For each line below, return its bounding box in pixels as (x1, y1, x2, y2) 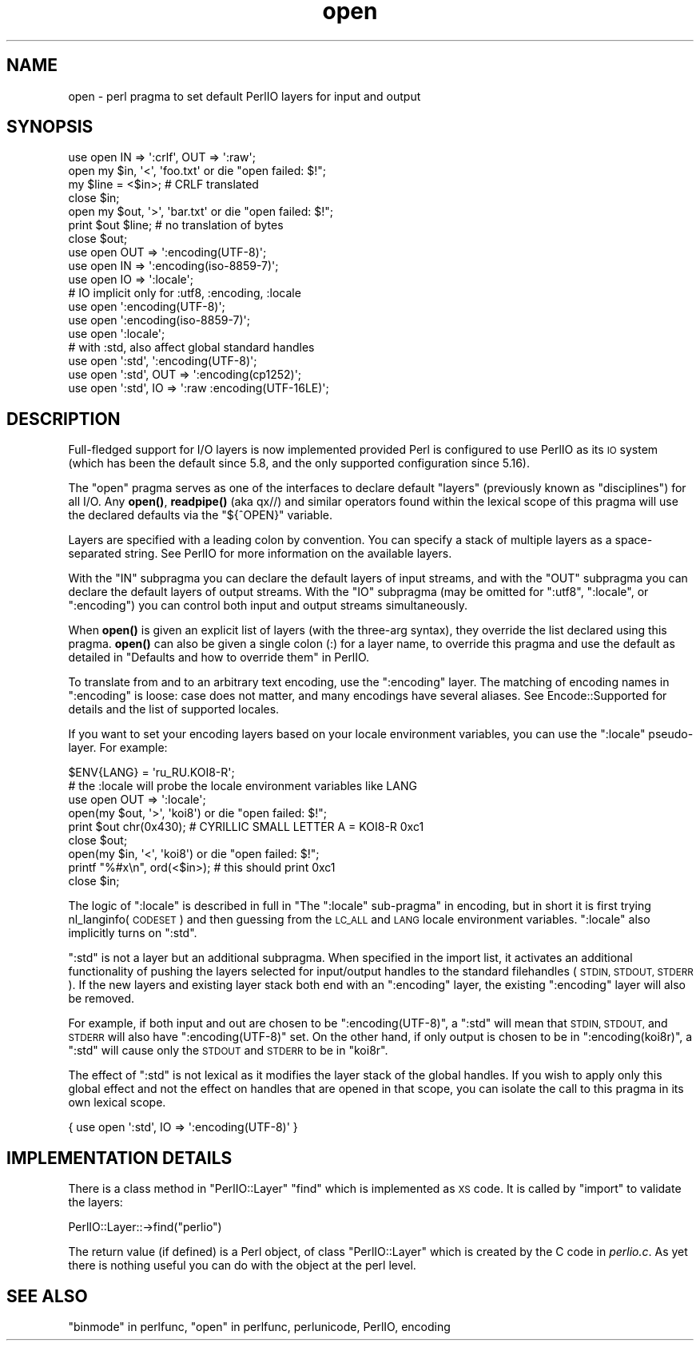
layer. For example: (68, 741, 168, 755)
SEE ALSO (6, 1285, 88, 1306)
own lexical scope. (68, 1095, 166, 1110)
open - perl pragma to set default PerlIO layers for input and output (68, 89, 421, 103)
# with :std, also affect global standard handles (68, 340, 315, 355)
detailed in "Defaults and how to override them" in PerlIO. (68, 650, 370, 665)
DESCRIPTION (6, 408, 121, 429)
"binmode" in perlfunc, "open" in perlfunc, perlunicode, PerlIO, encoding (68, 1319, 451, 1333)
